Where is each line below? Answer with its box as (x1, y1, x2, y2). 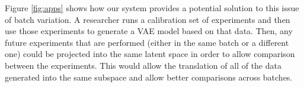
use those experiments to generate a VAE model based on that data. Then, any (5, 25, 293, 37)
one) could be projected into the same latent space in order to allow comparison (5, 48, 295, 60)
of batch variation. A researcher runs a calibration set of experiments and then (5, 13, 290, 25)
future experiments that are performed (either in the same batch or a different (5, 36, 289, 48)
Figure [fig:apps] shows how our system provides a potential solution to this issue (5, 2, 299, 14)
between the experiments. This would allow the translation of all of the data (5, 59, 281, 71)
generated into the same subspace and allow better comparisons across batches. (5, 71, 293, 83)
